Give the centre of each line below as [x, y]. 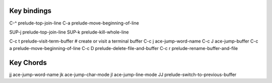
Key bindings [30, 11]
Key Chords [28, 62]
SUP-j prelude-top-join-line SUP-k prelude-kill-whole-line [69, 32]
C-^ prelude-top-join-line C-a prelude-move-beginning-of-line [74, 23]
